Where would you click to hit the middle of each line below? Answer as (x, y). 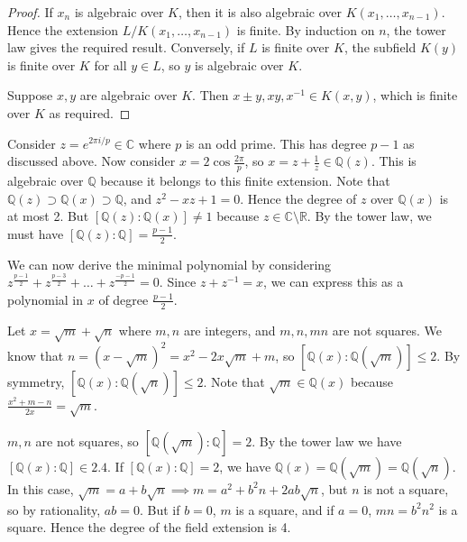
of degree (124, 299)
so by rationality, (54, 509)
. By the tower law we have (327, 441)
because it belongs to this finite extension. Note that (245, 180)
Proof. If (30, 12)
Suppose (30, 95)
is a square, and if (285, 509)
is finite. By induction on (306, 29)
